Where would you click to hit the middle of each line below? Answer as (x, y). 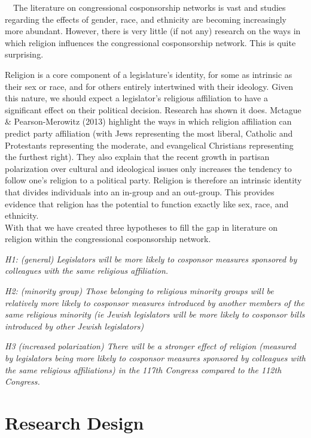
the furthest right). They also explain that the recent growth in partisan (137, 157)
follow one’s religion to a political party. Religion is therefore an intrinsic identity (153, 180)
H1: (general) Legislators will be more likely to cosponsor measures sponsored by (151, 259)
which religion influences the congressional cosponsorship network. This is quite (150, 42)
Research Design (74, 422)
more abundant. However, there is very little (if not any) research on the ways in (153, 31)
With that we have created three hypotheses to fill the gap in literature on (141, 227)
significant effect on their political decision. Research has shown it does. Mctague (153, 109)
